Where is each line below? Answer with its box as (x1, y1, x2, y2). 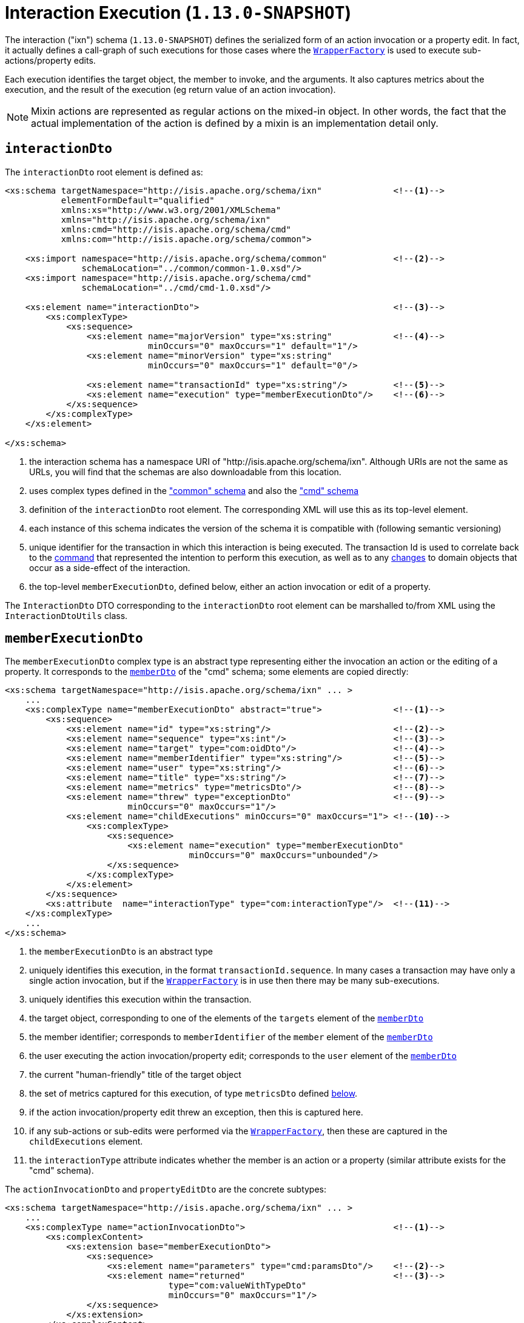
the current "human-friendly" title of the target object (29, 1069, 241, 1080)
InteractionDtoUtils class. (5, 610, 128, 621)
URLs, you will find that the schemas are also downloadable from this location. (29, 466, 341, 477)
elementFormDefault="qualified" (61, 195, 215, 205)
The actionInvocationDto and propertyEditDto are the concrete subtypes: (5, 1184, 327, 1195)
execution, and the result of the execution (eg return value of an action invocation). (5, 84, 336, 95)
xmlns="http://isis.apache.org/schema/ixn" (61, 214, 271, 225)
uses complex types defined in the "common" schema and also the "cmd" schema (29, 485, 359, 496)
